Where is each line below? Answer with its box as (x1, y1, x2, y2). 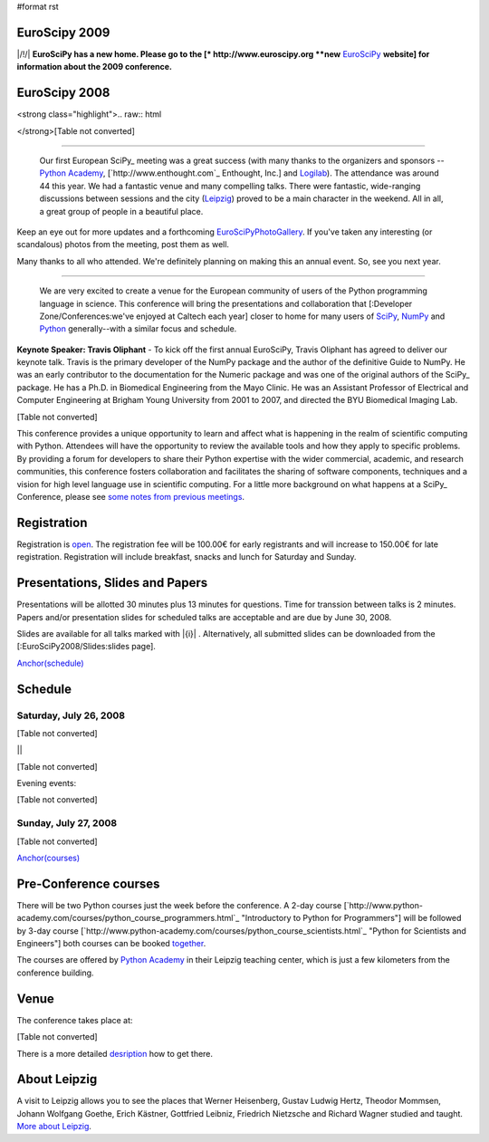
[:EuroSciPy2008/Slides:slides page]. (16, 641, 156, 652)
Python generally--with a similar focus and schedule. (39, 323, 237, 334)
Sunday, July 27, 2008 (16, 817, 118, 830)
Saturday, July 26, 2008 (16, 709, 126, 722)
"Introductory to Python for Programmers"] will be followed (241, 913, 462, 924)
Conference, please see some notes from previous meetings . (16, 491, 244, 502)
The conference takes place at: (16, 1014, 133, 1025)
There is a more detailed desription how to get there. (16, 1048, 213, 1059)
